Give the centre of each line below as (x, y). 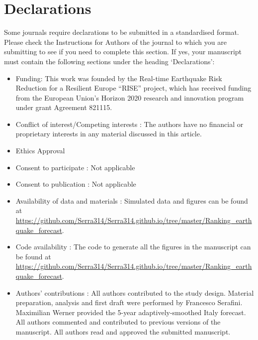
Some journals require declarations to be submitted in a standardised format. (122, 32)
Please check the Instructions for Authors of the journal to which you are (115, 42)
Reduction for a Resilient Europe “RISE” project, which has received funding (133, 88)
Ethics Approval (40, 151)
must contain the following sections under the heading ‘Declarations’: (109, 61)
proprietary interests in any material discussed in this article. (109, 134)
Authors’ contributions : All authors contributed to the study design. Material (135, 292)
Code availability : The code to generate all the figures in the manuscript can (133, 247)
